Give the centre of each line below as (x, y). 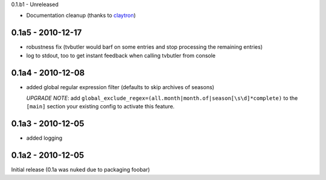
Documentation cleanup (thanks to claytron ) (81, 16)
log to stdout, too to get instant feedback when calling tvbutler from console (121, 55)
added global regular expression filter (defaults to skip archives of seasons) (120, 87)
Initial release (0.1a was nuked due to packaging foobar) (81, 170)
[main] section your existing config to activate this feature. (101, 107)
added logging (44, 138)
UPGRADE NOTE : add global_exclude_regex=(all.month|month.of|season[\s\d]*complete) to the (162, 98)
